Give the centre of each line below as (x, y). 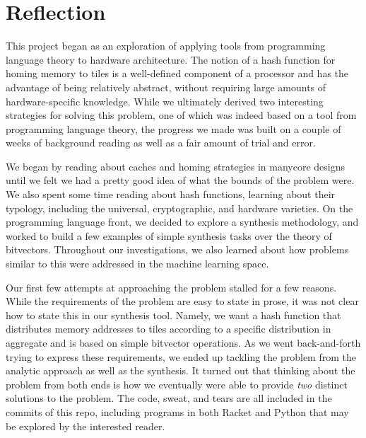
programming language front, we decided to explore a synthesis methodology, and (182, 222)
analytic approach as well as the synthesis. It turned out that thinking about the (181, 370)
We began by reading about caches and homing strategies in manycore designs (175, 166)
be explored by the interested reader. (85, 426)
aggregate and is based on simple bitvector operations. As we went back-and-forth (183, 342)
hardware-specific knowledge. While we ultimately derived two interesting (165, 101)
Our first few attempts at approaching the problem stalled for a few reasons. (171, 287)
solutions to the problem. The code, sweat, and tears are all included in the (169, 398)
